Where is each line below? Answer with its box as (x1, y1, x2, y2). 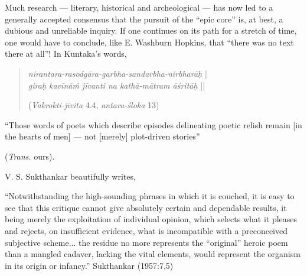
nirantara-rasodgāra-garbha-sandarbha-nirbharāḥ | (28, 67, 207, 79)
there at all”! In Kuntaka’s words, (5, 47, 127, 60)
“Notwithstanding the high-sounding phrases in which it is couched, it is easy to (5, 190, 295, 202)
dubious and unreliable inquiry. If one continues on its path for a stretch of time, (5, 24, 297, 37)
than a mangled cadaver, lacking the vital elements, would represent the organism (5, 248, 301, 260)
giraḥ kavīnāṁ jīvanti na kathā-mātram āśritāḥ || (28, 79, 205, 91)
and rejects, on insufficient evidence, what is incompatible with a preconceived (5, 224, 288, 236)
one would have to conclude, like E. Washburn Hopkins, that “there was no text (5, 35, 294, 48)
